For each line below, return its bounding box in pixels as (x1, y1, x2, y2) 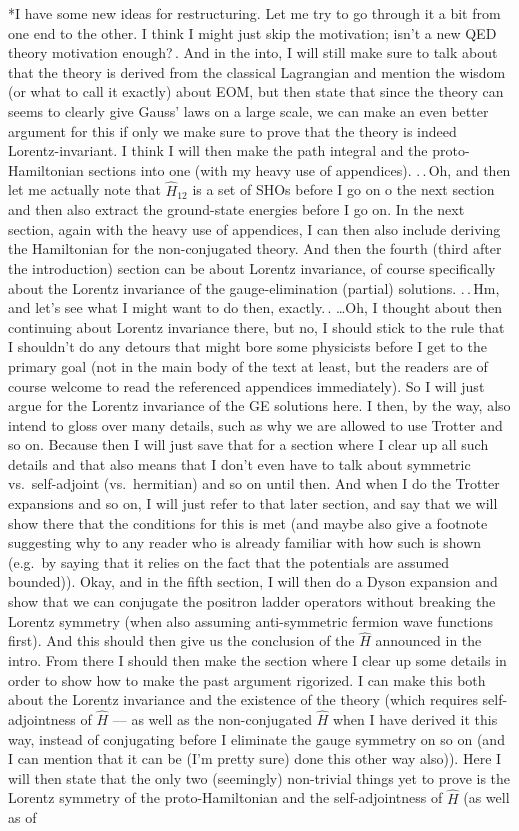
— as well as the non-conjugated (112, 709, 313, 730)
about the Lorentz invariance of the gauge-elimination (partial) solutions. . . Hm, (8, 277, 500, 298)
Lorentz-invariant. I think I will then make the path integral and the (8, 140, 428, 161)
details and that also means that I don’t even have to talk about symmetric (8, 453, 471, 474)
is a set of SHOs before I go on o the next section (192, 179, 495, 200)
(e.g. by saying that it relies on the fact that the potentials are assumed (8, 551, 450, 572)
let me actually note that (8, 179, 161, 200)
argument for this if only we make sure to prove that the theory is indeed (8, 120, 457, 141)
